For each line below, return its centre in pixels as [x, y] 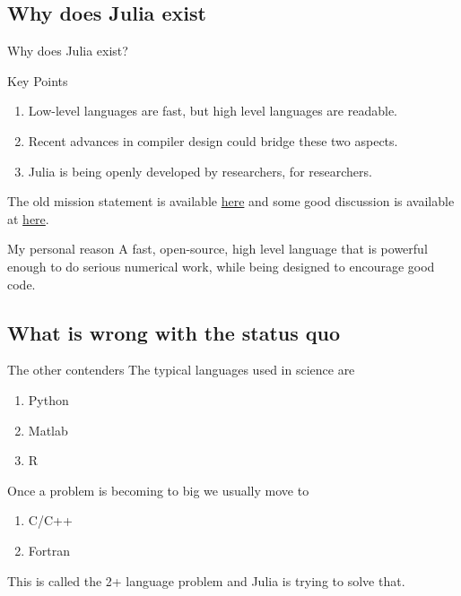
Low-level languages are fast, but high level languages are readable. [213, 111]
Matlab [48, 430]
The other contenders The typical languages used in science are [181, 370]
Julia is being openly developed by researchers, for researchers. [200, 171]
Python [48, 399]
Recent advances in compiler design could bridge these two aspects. [213, 140]
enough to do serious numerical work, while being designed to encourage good [221, 266]
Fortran [49, 550]
